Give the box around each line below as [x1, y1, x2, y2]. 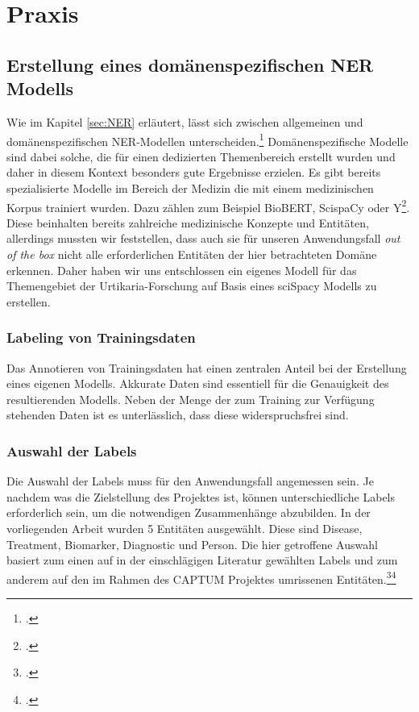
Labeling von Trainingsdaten [6, 327, 196, 348]
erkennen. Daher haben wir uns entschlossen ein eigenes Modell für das [6, 261, 357, 278]
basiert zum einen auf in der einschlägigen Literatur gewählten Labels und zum [6, 552, 398, 568]
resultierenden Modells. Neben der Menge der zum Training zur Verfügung [6, 390, 375, 407]
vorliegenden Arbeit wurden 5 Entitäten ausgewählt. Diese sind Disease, [6, 520, 363, 536]
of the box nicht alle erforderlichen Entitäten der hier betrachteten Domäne [6, 246, 377, 263]
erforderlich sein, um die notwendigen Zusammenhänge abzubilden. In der [6, 504, 371, 521]
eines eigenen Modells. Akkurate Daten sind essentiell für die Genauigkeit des [6, 375, 389, 392]
